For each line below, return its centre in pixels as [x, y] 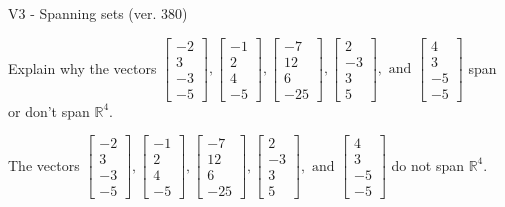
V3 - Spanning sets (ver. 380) [98, 13]
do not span [427, 164]
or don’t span [49, 110]
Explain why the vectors [82, 67]
